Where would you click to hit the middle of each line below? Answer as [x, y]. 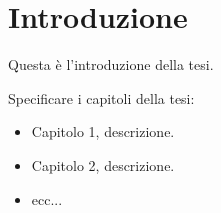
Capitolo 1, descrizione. [103, 131]
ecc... [47, 198]
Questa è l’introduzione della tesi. [111, 64]
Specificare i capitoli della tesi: [101, 97]
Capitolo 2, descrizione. [103, 164]
